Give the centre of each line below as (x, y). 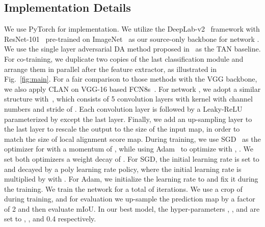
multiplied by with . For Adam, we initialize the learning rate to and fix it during (131, 179)
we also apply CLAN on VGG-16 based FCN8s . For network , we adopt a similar (132, 89)
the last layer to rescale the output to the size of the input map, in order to (122, 129)
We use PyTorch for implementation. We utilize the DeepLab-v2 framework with (132, 29)
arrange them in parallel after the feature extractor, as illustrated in (110, 69)
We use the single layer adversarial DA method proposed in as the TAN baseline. (132, 49)
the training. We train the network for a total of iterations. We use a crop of (123, 188)
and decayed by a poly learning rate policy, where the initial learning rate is (123, 169)
